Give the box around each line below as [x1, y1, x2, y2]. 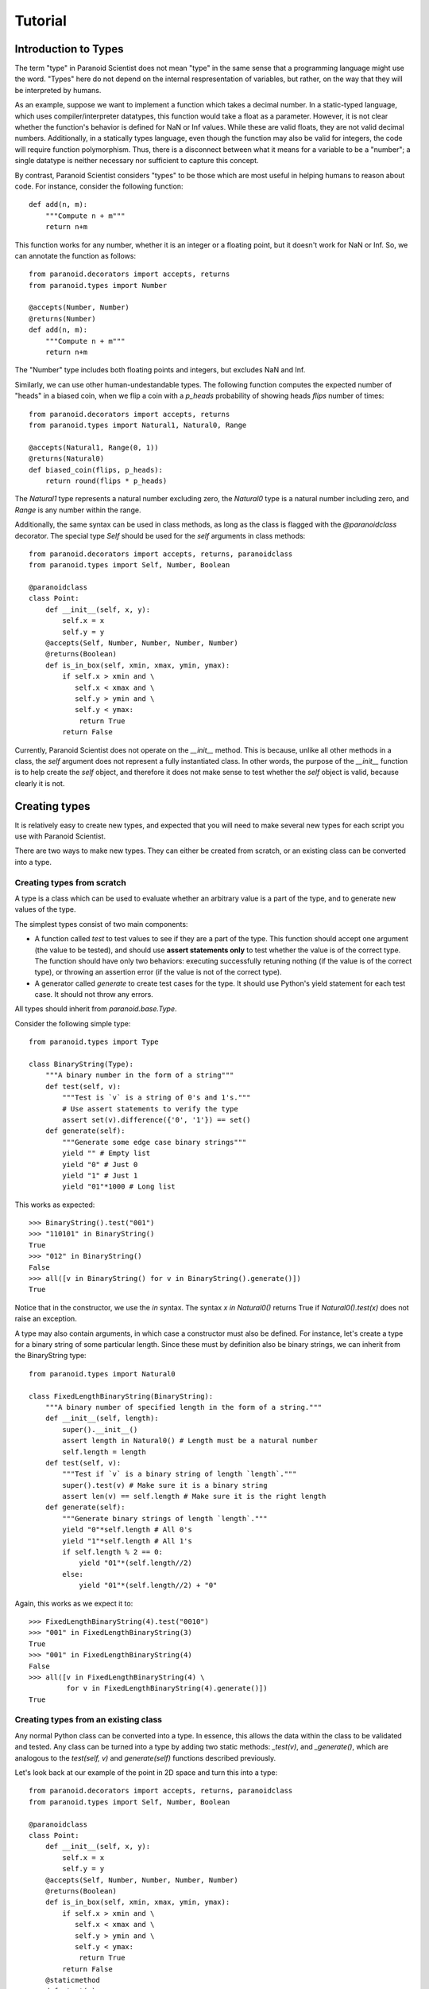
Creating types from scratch [14, 877, 126, 888]
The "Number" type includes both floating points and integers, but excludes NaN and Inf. [14, 365, 306, 375]
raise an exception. [14, 1314, 77, 1324]
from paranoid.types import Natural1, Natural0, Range [29, 421, 247, 430]
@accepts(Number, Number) [29, 303, 130, 312]
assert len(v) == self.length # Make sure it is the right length [62, 1492, 327, 1501]
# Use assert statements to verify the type [62, 1104, 238, 1113]
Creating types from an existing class [14, 1715, 163, 1726]
